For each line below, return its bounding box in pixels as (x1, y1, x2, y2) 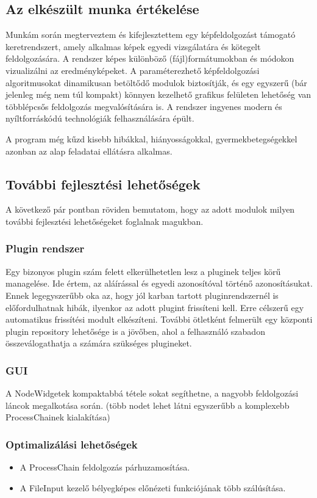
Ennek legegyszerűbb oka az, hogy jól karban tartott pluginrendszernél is (5, 288, 279, 301)
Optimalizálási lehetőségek (5, 436, 138, 452)
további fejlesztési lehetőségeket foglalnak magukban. (5, 214, 204, 227)
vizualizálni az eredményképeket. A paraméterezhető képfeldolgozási (5, 64, 260, 76)
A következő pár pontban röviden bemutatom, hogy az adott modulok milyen (5, 203, 295, 216)
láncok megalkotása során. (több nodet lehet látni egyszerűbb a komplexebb (5, 398, 290, 411)
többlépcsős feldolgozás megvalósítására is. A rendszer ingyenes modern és (5, 100, 282, 112)
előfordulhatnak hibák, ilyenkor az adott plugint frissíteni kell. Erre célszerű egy (5, 301, 304, 313)
